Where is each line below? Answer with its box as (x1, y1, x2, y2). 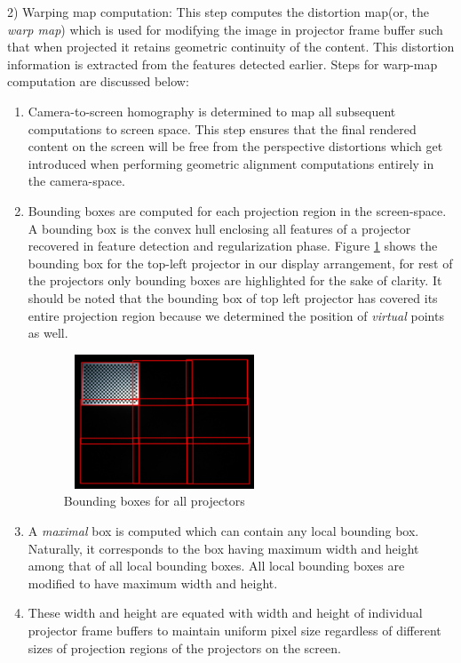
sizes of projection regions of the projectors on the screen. (28, 638, 341, 657)
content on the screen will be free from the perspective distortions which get (28, 137, 443, 156)
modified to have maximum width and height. (28, 573, 278, 592)
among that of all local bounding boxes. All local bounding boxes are (28, 556, 405, 575)
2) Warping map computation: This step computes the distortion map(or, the (7, 3, 429, 20)
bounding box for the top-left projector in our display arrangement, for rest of (28, 253, 453, 272)
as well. (28, 324, 68, 342)
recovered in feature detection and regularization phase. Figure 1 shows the (28, 236, 438, 255)
